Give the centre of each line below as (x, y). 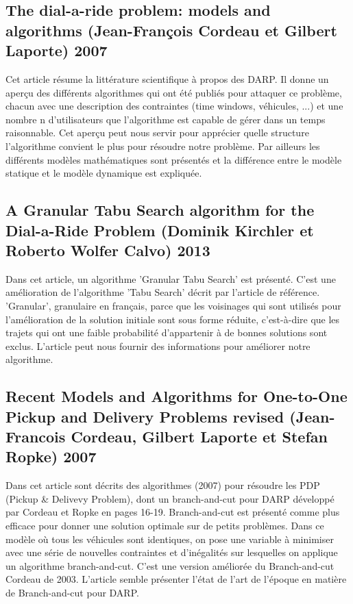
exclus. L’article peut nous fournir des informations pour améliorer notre (158, 345)
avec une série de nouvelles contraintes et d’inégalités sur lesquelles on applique (172, 552)
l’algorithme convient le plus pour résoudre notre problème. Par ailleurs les (163, 146)
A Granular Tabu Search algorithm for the (160, 210)
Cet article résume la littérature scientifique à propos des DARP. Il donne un (167, 78)
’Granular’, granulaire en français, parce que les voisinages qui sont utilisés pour (173, 305)
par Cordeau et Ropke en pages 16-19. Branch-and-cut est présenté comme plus (173, 512)
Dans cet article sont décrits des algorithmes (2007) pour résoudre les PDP (163, 485)
